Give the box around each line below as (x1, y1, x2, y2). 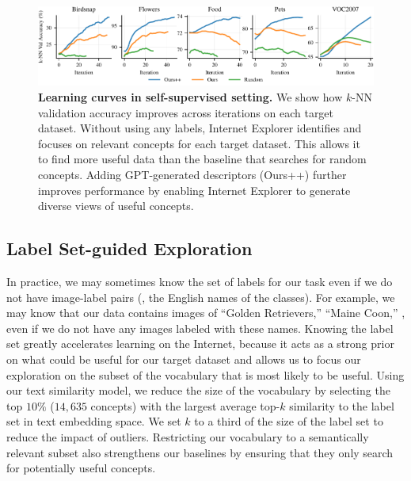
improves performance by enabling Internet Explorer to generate (38, 181, 351, 198)
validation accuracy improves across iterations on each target (38, 104, 334, 120)
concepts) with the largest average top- (90, 397, 280, 414)
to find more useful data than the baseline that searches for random (38, 151, 367, 167)
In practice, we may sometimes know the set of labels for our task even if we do (6, 273, 393, 290)
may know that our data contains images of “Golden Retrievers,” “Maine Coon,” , (6, 304, 405, 321)
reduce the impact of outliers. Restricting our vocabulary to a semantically (6, 428, 369, 445)
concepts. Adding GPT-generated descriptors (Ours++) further (38, 166, 347, 183)
